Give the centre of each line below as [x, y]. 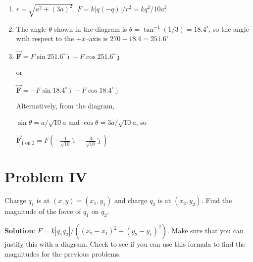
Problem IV [46, 177]
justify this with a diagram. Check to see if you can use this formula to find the [125, 244]
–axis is [97, 38]
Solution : [20, 231]
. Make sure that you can [205, 231]
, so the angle [229, 28]
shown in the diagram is [91, 28]
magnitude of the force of [43, 211]
